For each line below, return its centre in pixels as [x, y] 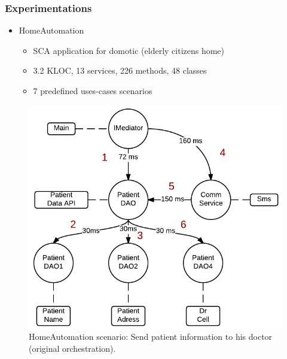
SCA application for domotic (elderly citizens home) [129, 50]
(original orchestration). [72, 348]
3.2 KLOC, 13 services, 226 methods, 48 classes [120, 70]
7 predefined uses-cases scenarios [93, 90]
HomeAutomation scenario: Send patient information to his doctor [151, 337]
